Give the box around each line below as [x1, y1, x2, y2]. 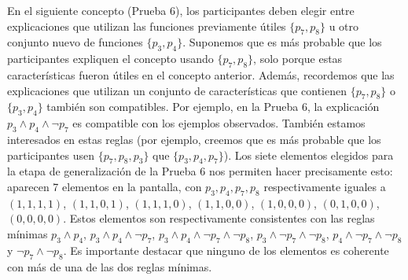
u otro [329, 17, 359, 34]
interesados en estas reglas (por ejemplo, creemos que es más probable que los [7, 131, 381, 147]
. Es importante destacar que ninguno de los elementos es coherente [63, 241, 389, 258]
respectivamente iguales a [263, 178, 386, 194]
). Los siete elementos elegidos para [223, 146, 394, 163]
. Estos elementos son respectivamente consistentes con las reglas [63, 210, 375, 227]
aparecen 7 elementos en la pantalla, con [7, 178, 202, 194]
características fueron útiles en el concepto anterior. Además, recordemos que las [7, 66, 395, 83]
